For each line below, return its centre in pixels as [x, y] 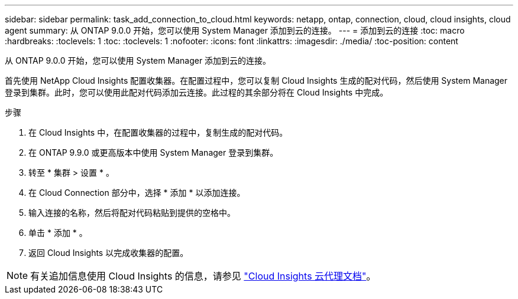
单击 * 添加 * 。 [58, 233]
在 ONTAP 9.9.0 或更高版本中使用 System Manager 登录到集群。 [153, 152]
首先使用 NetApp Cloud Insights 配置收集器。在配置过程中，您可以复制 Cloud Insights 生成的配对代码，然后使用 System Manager [256, 80]
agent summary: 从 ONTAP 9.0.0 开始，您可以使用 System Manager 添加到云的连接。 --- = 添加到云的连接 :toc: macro [235, 30]
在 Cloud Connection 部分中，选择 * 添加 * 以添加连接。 [137, 193]
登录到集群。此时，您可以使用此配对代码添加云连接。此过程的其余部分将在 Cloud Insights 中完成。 [197, 92]
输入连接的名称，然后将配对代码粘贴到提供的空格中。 [132, 213]
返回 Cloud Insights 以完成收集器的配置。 [109, 253]
